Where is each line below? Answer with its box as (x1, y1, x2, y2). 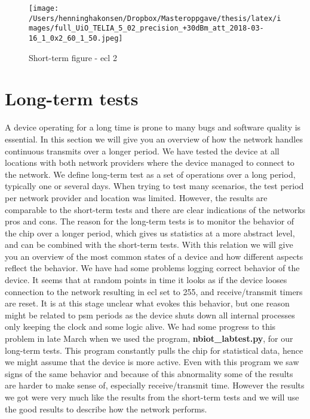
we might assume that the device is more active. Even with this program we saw (5, 356, 299, 368)
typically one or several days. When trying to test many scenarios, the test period (5, 180, 304, 192)
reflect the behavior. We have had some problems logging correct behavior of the (5, 262, 300, 274)
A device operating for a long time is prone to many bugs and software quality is (5, 121, 301, 133)
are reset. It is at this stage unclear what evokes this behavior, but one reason (5, 297, 290, 309)
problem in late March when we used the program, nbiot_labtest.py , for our (5, 332, 293, 345)
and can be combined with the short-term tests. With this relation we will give (5, 238, 293, 251)
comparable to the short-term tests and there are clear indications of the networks (5, 203, 306, 215)
